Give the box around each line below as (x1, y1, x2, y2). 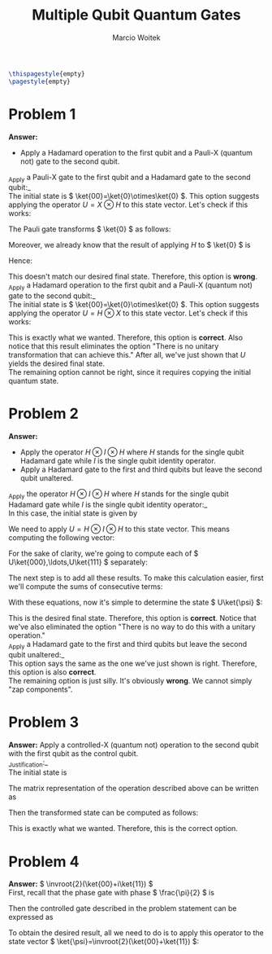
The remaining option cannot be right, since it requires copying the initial (8, 367, 252, 377)
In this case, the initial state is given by (8, 508, 138, 518)
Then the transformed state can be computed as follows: (8, 808, 199, 818)
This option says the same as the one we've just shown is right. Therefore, (8, 658, 257, 668)
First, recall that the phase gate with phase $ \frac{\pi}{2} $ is (8, 888, 215, 898)
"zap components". (8, 684, 73, 694)
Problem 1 (8, 104, 76, 123)
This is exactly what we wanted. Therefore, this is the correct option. (8, 824, 238, 833)
